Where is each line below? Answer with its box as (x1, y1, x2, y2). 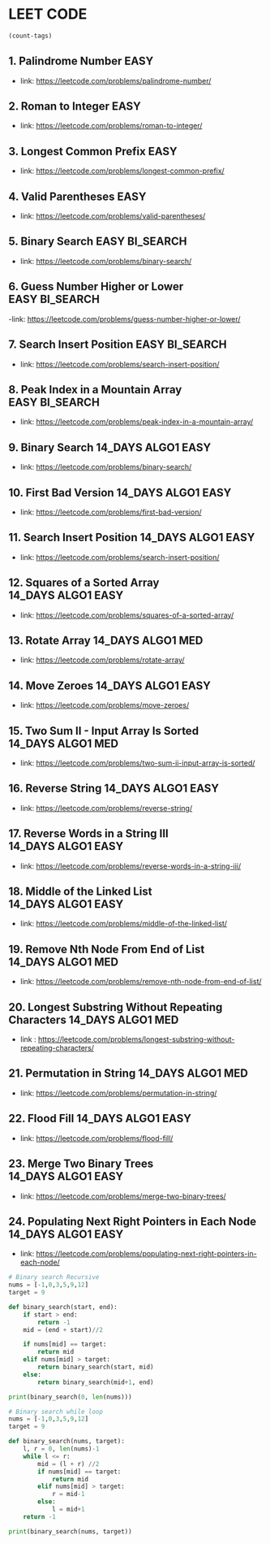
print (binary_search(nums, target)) (8, 1527, 132, 1536)
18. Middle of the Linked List (8, 885, 152, 899)
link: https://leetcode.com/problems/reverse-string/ (19, 803, 193, 813)
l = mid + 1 (51, 1505, 85, 1514)
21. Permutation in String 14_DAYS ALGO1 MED (8, 1066, 249, 1081)
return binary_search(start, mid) (37, 1363, 154, 1372)
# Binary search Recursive (8, 1273, 100, 1282)
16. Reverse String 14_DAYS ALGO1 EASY (8, 782, 220, 796)
